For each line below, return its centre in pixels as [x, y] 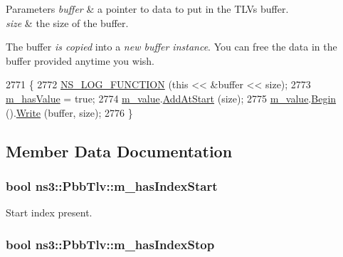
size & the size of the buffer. [67, 22]
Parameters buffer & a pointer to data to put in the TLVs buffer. [147, 9]
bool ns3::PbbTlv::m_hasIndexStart [112, 185]
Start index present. [49, 213]
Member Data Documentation [119, 151]
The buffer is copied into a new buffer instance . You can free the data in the [171, 47]
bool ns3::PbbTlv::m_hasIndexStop [110, 244]
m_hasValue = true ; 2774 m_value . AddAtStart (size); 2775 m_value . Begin [171, 98]
